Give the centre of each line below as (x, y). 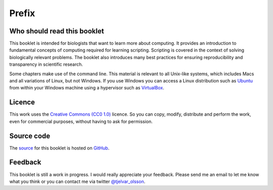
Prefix (22, 13)
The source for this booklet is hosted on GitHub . (59, 148)
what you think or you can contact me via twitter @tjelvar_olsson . (77, 181)
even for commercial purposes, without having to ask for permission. (81, 121)
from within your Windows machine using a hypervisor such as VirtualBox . (87, 88)
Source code (30, 136)
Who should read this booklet (57, 31)
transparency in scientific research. (46, 64)
